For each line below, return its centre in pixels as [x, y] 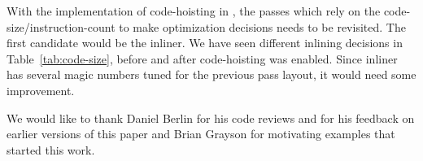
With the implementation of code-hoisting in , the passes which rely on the [194, 11]
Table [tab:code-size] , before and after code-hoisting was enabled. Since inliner [202, 58]
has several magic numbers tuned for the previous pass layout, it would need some [211, 74]
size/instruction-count [61, 26]
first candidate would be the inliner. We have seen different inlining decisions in [205, 43]
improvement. [41, 90]
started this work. [51, 149]
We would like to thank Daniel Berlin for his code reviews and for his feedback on [211, 117]
